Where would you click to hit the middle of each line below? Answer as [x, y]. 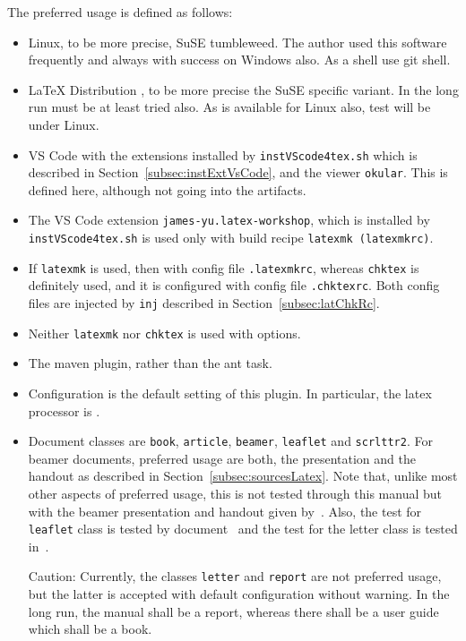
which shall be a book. [90, 629]
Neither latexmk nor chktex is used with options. [164, 333]
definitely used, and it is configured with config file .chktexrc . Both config [234, 285]
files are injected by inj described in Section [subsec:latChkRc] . [204, 303]
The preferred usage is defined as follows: [120, 12]
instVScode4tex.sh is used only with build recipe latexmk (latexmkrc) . [231, 238]
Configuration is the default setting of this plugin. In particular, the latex [230, 393]
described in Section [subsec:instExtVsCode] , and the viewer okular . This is [238, 172]
